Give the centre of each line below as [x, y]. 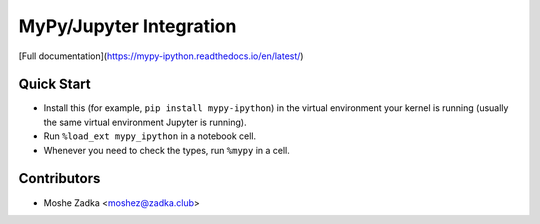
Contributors [59, 178]
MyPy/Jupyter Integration [127, 26]
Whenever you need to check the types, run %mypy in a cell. [166, 150]
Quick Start [54, 84]
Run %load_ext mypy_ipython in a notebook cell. [150, 136]
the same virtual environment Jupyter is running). [145, 122]
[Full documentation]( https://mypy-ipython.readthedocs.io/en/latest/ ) [161, 56]
